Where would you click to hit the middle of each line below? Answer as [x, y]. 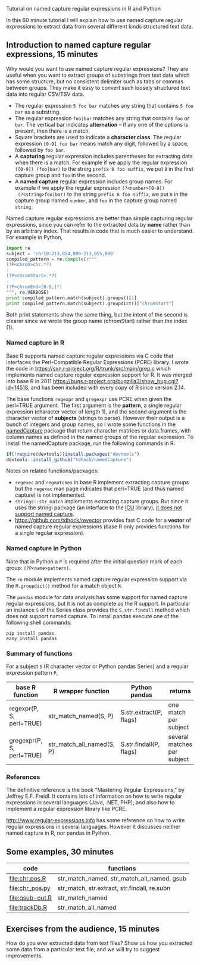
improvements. [24, 955]
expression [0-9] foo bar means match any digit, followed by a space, [101, 143]
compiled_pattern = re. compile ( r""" [51, 259]
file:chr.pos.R [28, 879]
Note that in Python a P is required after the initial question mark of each [94, 561]
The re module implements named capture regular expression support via [97, 579]
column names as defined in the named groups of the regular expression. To [100, 437]
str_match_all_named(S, [82, 744]
